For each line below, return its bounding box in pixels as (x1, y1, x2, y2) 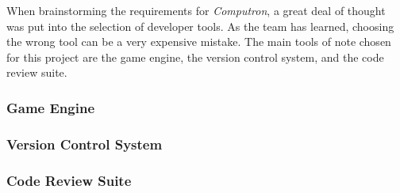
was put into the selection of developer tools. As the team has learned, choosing (6, 17, 394, 34)
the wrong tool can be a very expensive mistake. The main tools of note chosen (6, 33, 391, 50)
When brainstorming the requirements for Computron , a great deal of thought (6, 2, 386, 18)
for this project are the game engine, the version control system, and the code (6, 48, 384, 65)
